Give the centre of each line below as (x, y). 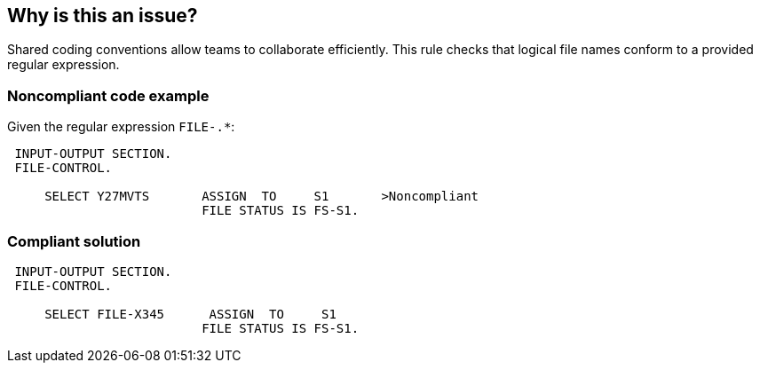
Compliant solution (74, 241)
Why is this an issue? (103, 16)
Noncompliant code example (108, 95)
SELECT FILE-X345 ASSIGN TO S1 (190, 314)
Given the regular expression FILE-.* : (121, 127)
